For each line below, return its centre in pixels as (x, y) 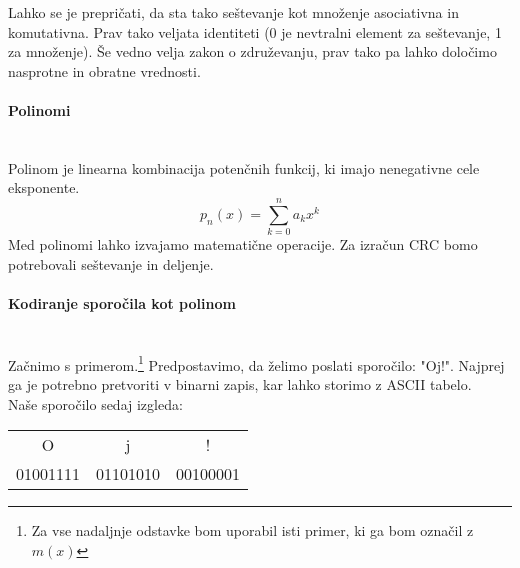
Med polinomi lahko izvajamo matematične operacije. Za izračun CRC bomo (243, 244)
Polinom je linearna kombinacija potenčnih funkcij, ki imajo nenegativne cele (244, 167)
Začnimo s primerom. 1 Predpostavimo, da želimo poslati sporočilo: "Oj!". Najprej (256, 363)
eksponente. (44, 187)
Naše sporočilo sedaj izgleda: (95, 403)
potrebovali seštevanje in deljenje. (111, 263)
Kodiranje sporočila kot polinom (122, 302)
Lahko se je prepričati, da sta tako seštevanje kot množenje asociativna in (233, 12)
